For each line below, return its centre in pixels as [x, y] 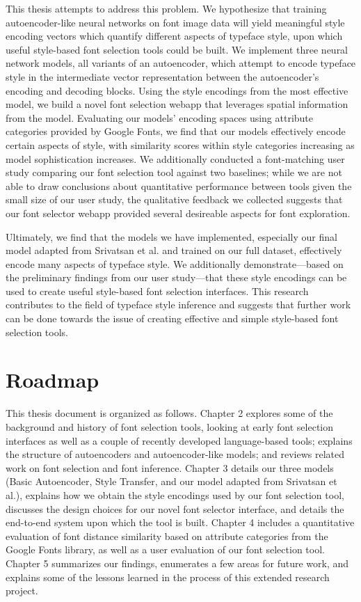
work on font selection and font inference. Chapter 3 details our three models [170, 467]
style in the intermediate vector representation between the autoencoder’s [162, 76]
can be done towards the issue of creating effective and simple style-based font [172, 318]
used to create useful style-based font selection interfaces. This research [157, 291]
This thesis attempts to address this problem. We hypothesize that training [166, 8]
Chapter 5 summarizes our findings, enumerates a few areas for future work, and [177, 563]
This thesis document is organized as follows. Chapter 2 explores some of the [169, 413]
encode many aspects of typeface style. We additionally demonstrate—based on [175, 263]
